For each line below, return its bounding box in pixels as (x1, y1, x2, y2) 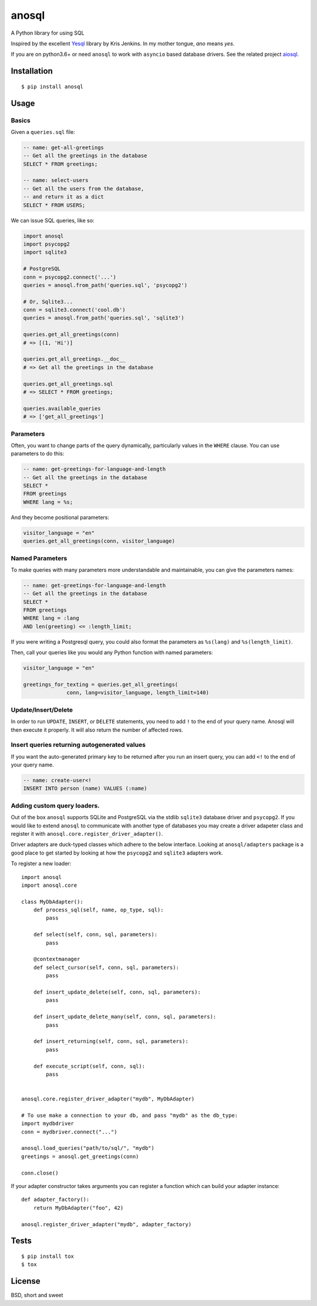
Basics (11, 116, 31, 124)
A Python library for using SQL (11, 29, 85, 36)
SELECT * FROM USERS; (23, 201, 86, 208)
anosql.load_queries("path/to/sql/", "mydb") (21, 1145, 155, 1152)
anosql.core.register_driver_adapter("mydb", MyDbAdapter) (21, 1096, 195, 1102)
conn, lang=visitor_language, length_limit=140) (66, 689, 210, 696)
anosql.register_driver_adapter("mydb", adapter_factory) (21, 1221, 192, 1227)
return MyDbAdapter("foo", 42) (33, 1204, 124, 1211)
